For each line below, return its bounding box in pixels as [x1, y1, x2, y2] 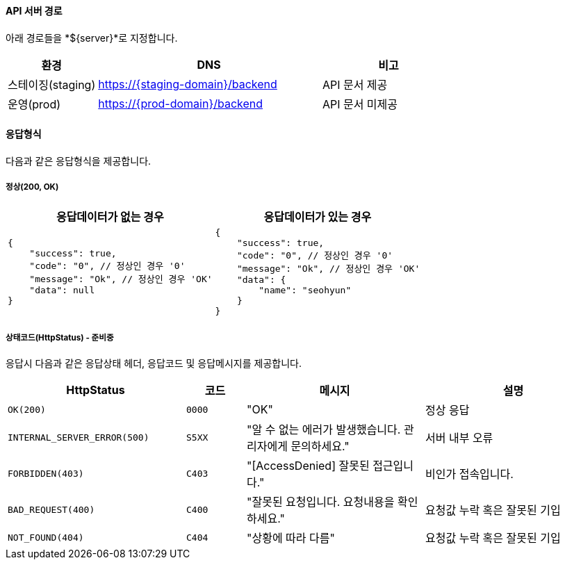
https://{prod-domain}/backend [98, 96, 263, 110]
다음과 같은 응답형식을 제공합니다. [6, 154, 152, 167]
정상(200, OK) [6, 182, 59, 193]
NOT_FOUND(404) [8, 532, 84, 543]
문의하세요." [290, 439, 350, 454]
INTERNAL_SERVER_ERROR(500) [8, 432, 149, 443]
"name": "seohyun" [259, 284, 352, 295]
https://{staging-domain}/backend [98, 76, 277, 91]
